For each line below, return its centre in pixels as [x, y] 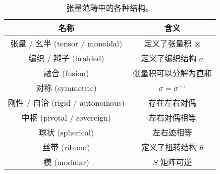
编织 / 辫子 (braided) [66, 58]
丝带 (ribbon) [66, 147]
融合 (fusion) [66, 73]
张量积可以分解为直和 [172, 73]
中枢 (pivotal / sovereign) [66, 117]
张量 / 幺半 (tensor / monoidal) [66, 43]
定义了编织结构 [169, 58]
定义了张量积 [168, 43]
